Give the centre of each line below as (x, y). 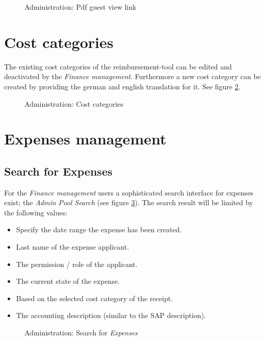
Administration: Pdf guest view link (81, 7)
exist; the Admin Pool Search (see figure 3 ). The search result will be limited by (129, 202)
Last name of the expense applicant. (73, 247)
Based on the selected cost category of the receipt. (95, 298)
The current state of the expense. (68, 281)
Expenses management (85, 139)
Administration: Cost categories (74, 103)
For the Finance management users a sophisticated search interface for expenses (129, 192)
